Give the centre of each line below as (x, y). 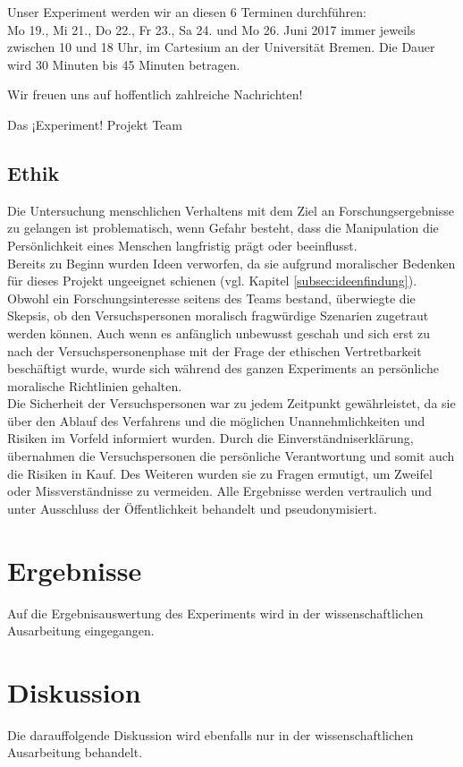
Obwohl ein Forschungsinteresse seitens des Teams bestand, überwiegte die (211, 298)
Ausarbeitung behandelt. (75, 752)
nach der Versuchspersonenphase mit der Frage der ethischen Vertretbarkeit (215, 350)
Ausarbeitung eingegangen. (81, 631)
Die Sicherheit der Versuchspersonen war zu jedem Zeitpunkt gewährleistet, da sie (231, 403)
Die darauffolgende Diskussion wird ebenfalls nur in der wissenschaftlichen (210, 734)
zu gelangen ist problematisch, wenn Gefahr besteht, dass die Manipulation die (223, 228)
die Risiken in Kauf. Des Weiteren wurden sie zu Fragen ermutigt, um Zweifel (220, 473)
